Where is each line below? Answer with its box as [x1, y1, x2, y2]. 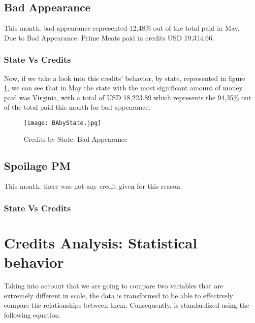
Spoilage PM [4, 158, 71, 173]
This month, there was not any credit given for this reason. [4, 181, 182, 191]
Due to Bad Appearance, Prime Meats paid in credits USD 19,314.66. [4, 32, 214, 42]
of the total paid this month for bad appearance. [4, 102, 151, 112]
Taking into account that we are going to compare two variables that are [4, 281, 223, 291]
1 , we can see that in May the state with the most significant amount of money [4, 82, 243, 93]
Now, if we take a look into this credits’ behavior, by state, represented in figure [4, 73, 246, 83]
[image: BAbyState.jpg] [24, 119, 101, 126]
